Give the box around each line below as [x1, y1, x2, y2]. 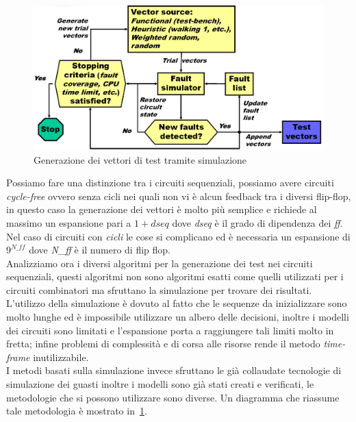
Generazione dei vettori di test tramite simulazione [34, 152, 247, 166]
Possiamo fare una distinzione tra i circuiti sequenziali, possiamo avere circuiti [6, 175, 334, 190]
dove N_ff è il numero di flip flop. [29, 243, 170, 257]
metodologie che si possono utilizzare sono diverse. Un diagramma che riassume [6, 390, 340, 404]
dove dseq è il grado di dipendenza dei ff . [172, 215, 343, 229]
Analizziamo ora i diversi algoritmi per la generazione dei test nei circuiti [6, 256, 313, 270]
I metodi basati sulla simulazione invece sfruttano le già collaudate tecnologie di [6, 363, 342, 377]
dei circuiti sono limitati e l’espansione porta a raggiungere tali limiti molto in [6, 323, 334, 337]
